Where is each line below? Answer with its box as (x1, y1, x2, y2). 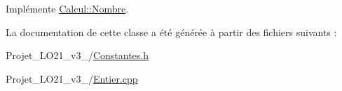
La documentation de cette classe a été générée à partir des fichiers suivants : (6, 24, 337, 39)
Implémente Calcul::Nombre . (6, 1, 129, 15)
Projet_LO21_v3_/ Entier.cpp (6, 71, 138, 85)
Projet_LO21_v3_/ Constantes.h (6, 48, 149, 63)
